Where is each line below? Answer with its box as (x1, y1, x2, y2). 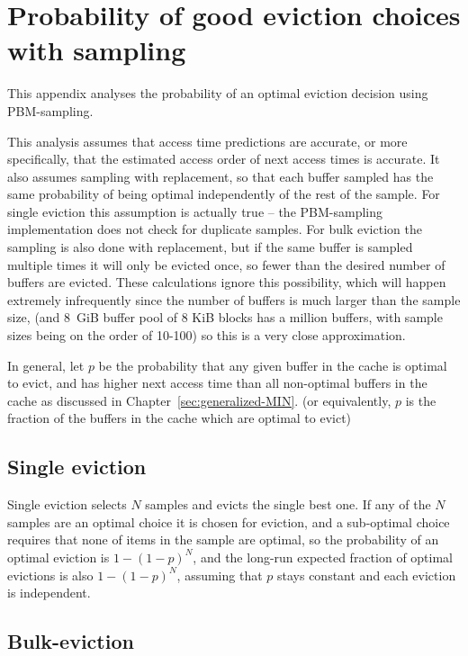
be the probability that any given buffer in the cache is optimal (98, 355, 447, 374)
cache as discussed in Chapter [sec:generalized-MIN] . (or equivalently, (7, 391, 391, 409)
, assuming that (176, 565, 263, 584)
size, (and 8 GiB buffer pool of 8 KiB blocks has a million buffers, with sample (7, 308, 443, 327)
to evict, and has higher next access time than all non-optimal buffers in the (7, 373, 427, 392)
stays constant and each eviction (277, 565, 456, 584)
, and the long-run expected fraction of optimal (193, 547, 454, 566)
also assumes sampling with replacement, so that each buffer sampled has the (7, 166, 434, 185)
